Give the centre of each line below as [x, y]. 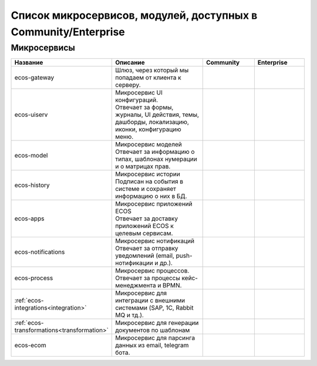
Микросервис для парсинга [155, 338]
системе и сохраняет [146, 189]
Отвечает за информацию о [155, 152]
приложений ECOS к [145, 226]
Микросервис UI [139, 93]
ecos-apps [29, 219]
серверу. [128, 85]
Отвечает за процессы [148, 278]
